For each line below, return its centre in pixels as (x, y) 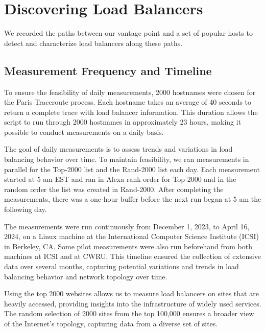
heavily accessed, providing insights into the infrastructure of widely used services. (133, 303)
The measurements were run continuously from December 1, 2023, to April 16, (127, 226)
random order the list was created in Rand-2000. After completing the (114, 189)
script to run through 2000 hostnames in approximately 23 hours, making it (123, 122)
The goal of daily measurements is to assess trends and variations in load (118, 149)
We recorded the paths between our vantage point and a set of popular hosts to (128, 33)
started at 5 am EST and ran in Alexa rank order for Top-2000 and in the (120, 179)
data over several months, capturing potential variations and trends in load (122, 266)
